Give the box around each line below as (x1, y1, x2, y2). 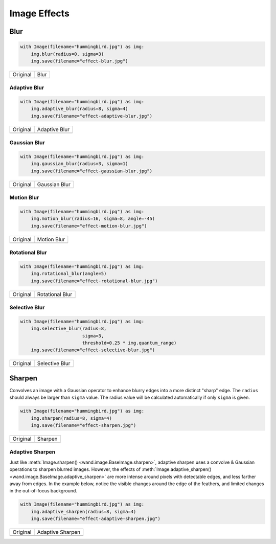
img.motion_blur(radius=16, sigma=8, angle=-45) (31, 216, 155, 222)
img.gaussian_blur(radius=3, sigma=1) (31, 161, 128, 167)
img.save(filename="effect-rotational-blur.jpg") (31, 278, 158, 284)
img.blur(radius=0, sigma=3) (31, 51, 104, 57)
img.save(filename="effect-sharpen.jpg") (31, 422, 136, 428)
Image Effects (9, 8, 70, 19)
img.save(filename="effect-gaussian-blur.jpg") (31, 168, 153, 174)
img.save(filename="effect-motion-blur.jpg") (31, 223, 147, 229)
